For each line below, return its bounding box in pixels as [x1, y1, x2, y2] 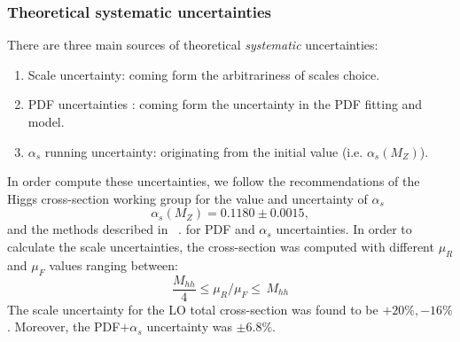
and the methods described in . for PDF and [7, 220, 255, 238]
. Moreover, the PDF [7, 317, 121, 336]
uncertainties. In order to [276, 220, 412, 238]
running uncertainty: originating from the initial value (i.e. [44, 142, 363, 160]
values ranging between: [49, 255, 179, 274]
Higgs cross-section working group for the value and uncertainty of [7, 189, 368, 207]
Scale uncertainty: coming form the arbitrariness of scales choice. [27, 65, 380, 83]
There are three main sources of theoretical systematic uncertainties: [7, 35, 378, 54]
